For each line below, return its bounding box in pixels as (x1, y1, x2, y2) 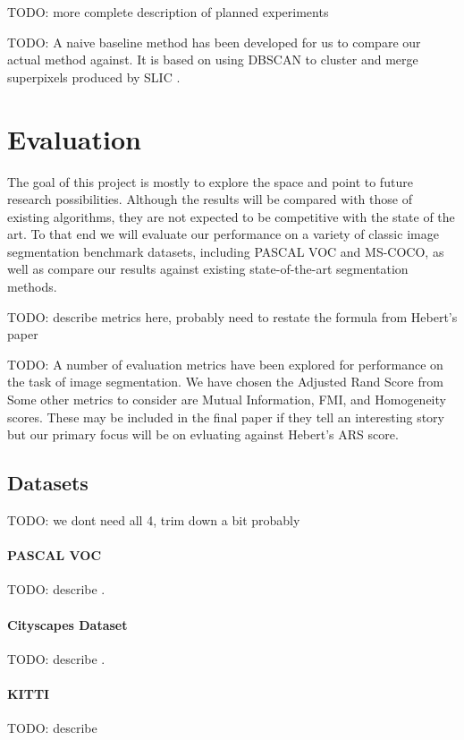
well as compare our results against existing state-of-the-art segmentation (7, 259, 409, 278)
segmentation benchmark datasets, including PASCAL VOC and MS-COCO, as (7, 242, 444, 260)
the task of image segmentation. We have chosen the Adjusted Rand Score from (7, 372, 443, 391)
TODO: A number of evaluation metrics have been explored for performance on (7, 354, 443, 373)
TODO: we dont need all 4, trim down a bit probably (7, 511, 300, 530)
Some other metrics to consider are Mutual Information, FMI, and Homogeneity (7, 390, 446, 409)
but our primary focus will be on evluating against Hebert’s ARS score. (7, 425, 399, 444)
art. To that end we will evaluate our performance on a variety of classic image (7, 225, 439, 243)
